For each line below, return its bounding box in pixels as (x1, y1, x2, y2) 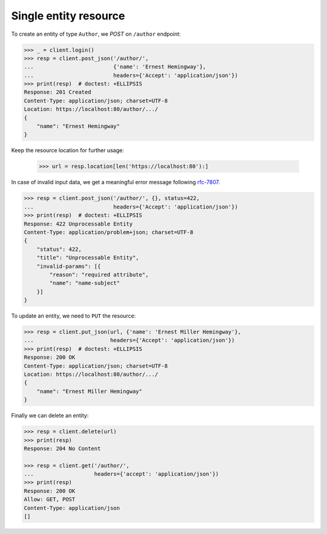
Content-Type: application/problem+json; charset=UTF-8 (24, 229, 194, 236)
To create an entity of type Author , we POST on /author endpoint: (11, 30, 181, 38)
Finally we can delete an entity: (11, 412, 89, 419)
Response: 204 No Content (24, 445, 101, 452)
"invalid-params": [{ (36, 262, 101, 270)
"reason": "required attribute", (49, 271, 149, 278)
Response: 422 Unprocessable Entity (24, 220, 133, 227)
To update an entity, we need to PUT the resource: (11, 312, 136, 319)
